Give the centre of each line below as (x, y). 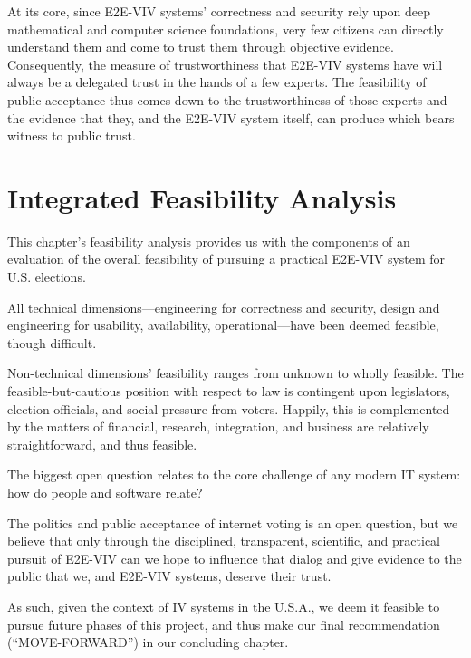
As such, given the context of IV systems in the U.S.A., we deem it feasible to (224, 606)
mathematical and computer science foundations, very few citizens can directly (226, 29)
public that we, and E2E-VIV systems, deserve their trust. (169, 576)
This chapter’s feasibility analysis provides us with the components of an (209, 241)
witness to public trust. (72, 135)
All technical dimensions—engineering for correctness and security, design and (224, 307)
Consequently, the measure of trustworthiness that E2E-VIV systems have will (225, 64)
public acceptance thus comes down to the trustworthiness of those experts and (227, 99)
